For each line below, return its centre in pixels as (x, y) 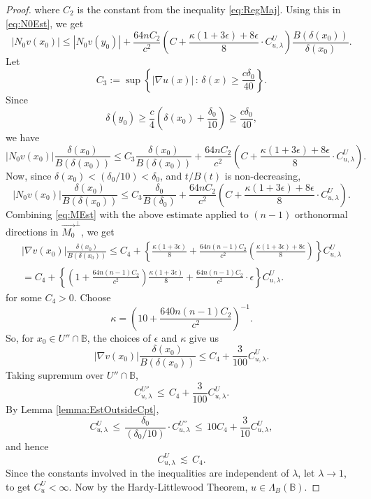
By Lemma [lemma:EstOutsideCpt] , (82, 408)
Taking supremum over (55, 375)
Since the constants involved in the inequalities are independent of (147, 473)
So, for (20, 337)
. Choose (92, 297)
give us (204, 337)
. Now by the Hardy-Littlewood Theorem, (158, 486)
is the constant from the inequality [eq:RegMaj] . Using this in (209, 9)
